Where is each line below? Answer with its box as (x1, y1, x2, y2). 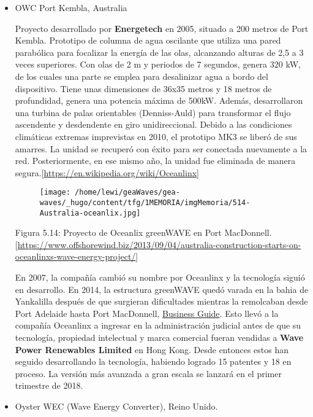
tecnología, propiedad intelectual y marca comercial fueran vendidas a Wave (15, 331, 304, 344)
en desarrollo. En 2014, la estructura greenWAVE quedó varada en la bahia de (15, 283, 309, 295)
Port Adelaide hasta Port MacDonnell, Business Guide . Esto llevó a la (15, 306, 279, 319)
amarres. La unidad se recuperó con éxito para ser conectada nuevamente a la (15, 142, 307, 155)
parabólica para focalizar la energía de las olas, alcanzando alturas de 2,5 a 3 (15, 45, 304, 58)
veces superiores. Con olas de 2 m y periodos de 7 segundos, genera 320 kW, (15, 58, 301, 71)
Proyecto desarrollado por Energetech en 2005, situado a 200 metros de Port (15, 21, 309, 34)
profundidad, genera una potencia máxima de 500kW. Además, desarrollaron (15, 94, 303, 107)
